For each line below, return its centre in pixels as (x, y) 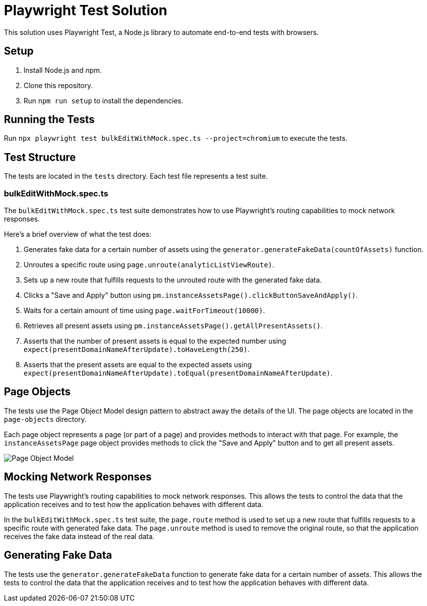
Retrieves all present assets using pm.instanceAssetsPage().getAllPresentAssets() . (173, 326)
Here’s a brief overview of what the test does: (78, 234)
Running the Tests (49, 120)
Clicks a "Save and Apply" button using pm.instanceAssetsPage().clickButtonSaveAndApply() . (191, 295)
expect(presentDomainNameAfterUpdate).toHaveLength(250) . (137, 350)
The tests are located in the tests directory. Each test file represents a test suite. (136, 176)
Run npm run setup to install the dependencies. (104, 100)
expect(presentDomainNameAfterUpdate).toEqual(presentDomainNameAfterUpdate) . (178, 373)
